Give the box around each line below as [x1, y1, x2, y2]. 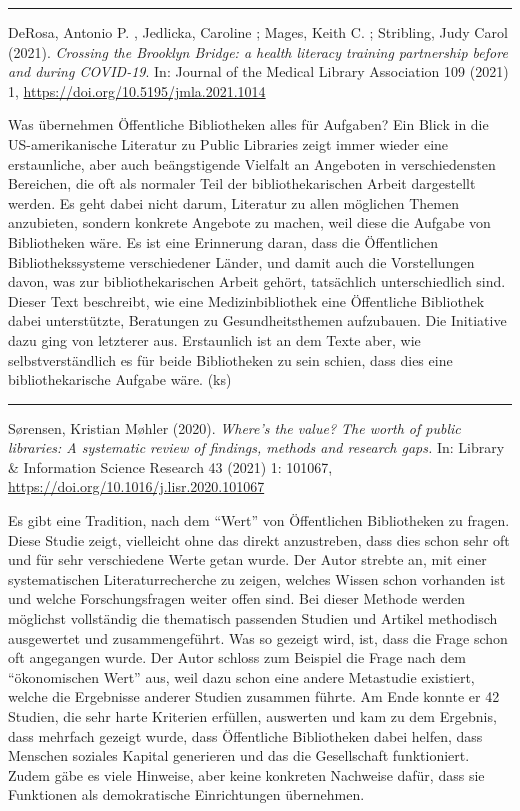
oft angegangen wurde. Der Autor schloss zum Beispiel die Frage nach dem [8, 647, 466, 668]
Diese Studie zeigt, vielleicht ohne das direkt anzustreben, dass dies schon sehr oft [8, 529, 510, 550]
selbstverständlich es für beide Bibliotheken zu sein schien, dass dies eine [8, 349, 453, 370]
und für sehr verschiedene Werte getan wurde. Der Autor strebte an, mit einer [8, 549, 487, 570]
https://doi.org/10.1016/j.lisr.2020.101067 [8, 476, 265, 497]
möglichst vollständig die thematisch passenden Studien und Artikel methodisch [8, 608, 498, 629]
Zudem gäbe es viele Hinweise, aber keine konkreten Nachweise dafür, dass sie [8, 764, 485, 785]
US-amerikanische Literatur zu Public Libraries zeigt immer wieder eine [8, 133, 449, 154]
